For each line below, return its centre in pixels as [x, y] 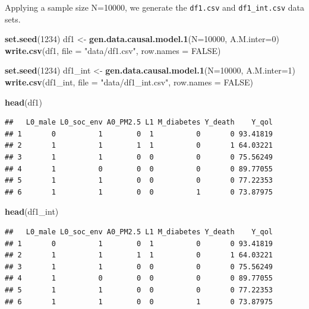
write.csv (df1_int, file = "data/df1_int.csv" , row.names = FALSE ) [129, 82]
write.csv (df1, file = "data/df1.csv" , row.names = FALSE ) [113, 50]
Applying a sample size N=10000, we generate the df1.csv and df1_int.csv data [154, 7]
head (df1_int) [32, 211]
